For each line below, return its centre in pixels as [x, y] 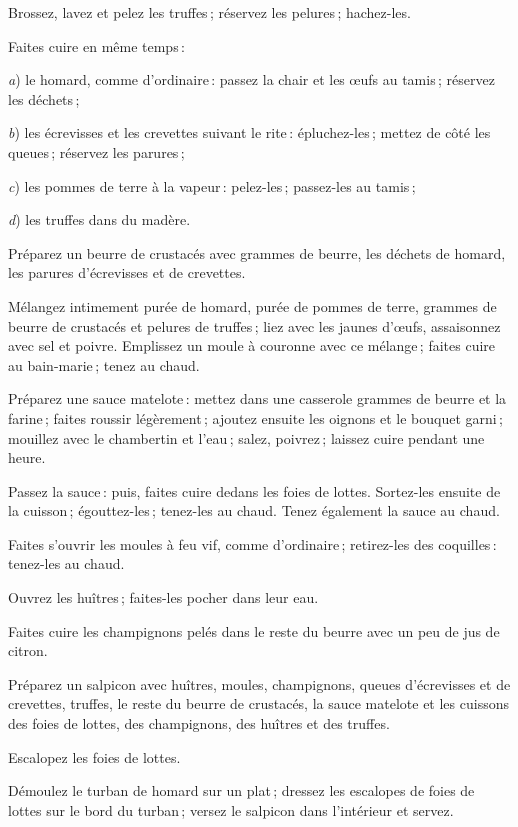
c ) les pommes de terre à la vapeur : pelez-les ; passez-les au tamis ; [212, 185]
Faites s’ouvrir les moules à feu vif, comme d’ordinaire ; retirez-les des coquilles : [252, 543]
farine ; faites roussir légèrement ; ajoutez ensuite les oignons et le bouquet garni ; [255, 417]
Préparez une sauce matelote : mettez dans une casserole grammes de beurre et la [257, 398]
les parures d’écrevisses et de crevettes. [127, 272]
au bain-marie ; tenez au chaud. [104, 364]
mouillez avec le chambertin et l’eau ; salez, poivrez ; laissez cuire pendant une [246, 437]
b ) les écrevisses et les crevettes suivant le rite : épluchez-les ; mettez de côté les [249, 132]
